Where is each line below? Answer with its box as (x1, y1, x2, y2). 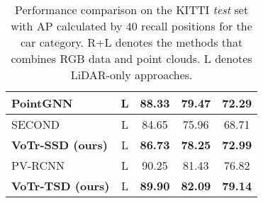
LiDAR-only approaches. (70, 66, 193, 83)
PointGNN (11, 95, 73, 111)
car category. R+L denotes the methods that (21, 34, 243, 50)
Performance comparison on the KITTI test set (15, 1, 249, 18)
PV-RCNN (11, 157, 65, 173)
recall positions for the (141, 18, 252, 34)
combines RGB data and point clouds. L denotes (11, 50, 252, 66)
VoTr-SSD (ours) (11, 137, 108, 153)
